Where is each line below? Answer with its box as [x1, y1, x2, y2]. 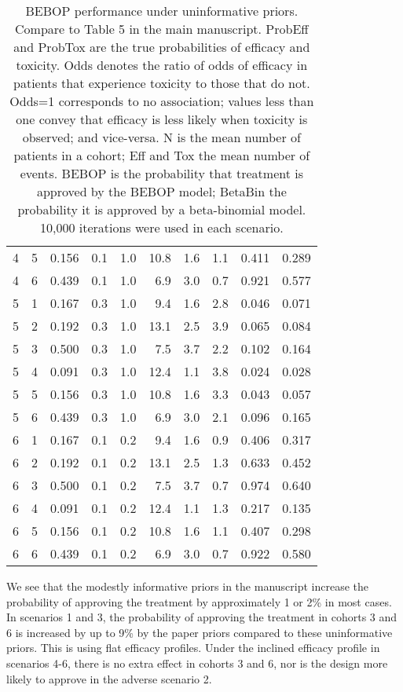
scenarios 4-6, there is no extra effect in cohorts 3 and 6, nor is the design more [6, 654, 388, 671]
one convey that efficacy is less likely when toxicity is [16, 110, 308, 128]
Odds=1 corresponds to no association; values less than [9, 92, 314, 110]
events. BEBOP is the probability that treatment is [20, 164, 303, 182]
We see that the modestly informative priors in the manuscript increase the [6, 578, 369, 594]
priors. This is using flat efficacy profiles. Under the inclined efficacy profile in [6, 639, 380, 656]
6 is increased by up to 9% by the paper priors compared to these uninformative [6, 624, 393, 640]
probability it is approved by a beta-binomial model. [17, 200, 306, 218]
